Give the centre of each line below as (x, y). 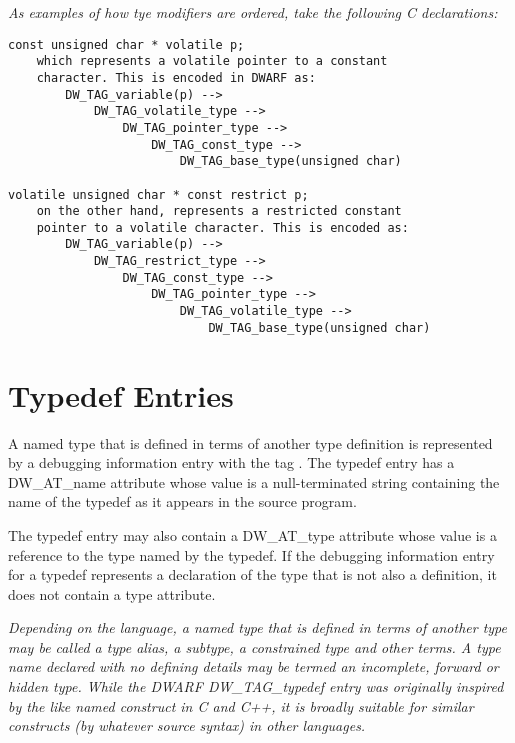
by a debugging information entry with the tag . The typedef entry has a (231, 462)
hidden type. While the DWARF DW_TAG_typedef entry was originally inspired (256, 686)
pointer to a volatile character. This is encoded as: (222, 227)
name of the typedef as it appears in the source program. (182, 501)
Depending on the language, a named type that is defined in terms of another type (257, 627)
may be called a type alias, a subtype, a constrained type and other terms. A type (254, 646)
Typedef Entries (121, 394)
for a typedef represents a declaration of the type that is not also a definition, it (252, 574)
